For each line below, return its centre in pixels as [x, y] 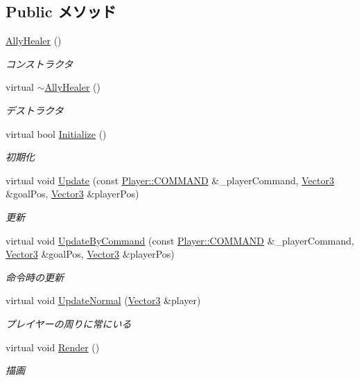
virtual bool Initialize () [56, 133]
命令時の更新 [35, 277]
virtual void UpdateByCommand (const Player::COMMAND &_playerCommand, [180, 240]
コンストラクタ [40, 63]
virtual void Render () [53, 347]
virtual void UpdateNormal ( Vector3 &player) [103, 300]
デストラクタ [35, 110]
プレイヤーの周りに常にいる [69, 323]
